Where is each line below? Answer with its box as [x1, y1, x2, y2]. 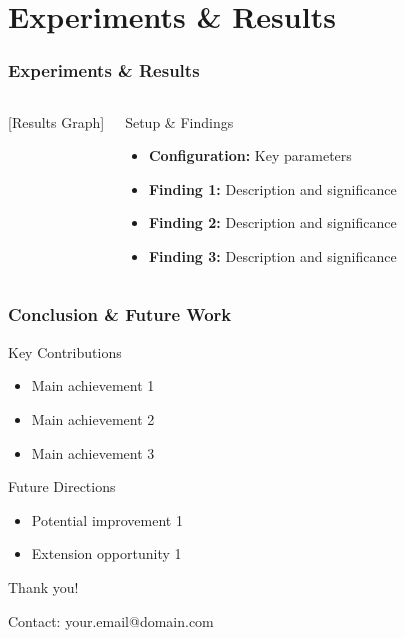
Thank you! [8, 576, 79, 597]
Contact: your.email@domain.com [8, 610, 214, 631]
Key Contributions [8, 341, 122, 362]
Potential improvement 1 [31, 509, 183, 530]
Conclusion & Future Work [8, 302, 232, 327]
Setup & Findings [125, 111, 234, 132]
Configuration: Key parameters [148, 145, 352, 166]
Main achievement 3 [31, 442, 155, 463]
